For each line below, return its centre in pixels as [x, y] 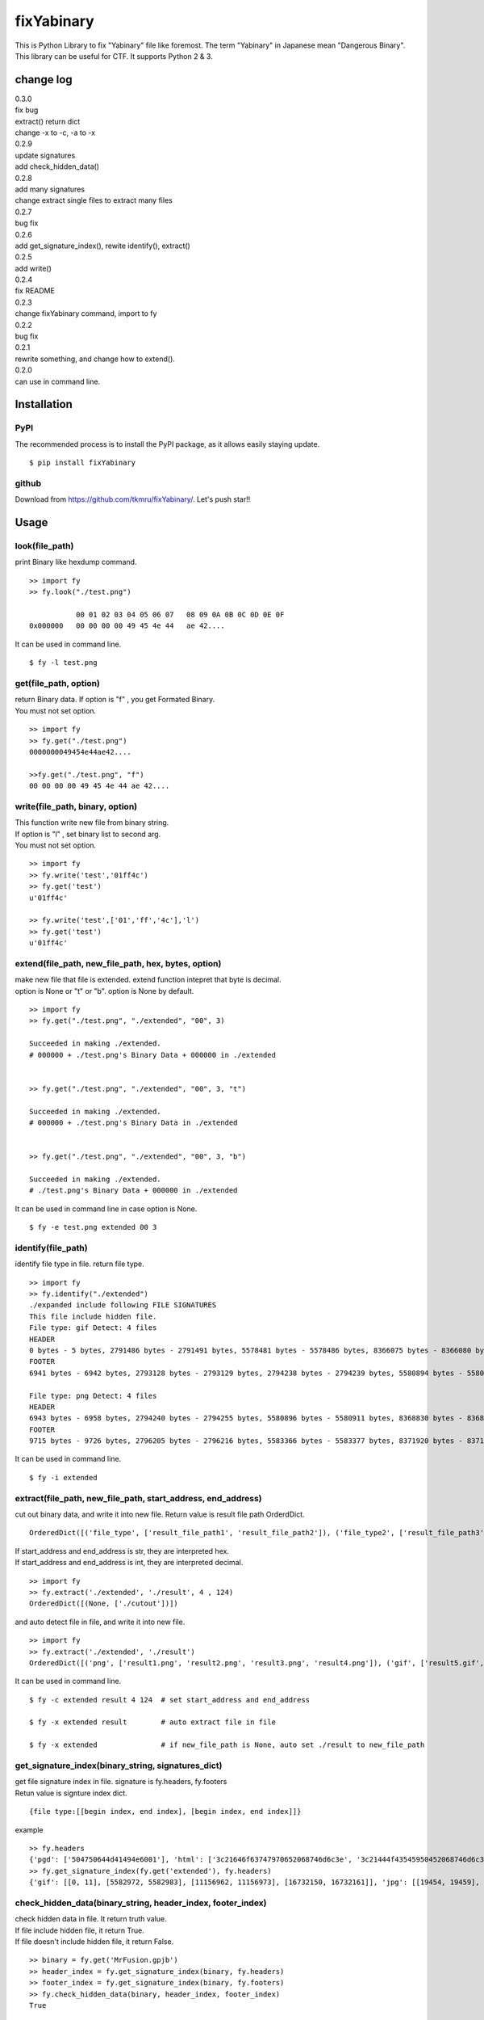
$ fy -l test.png [63, 663]
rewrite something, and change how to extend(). [95, 359]
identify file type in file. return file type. [79, 1264]
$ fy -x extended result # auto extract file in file [152, 1722]
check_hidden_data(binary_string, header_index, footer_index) [141, 1903]
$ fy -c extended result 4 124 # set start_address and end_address [170, 1700]
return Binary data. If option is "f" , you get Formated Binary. [115, 700]
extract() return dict [48, 121]
